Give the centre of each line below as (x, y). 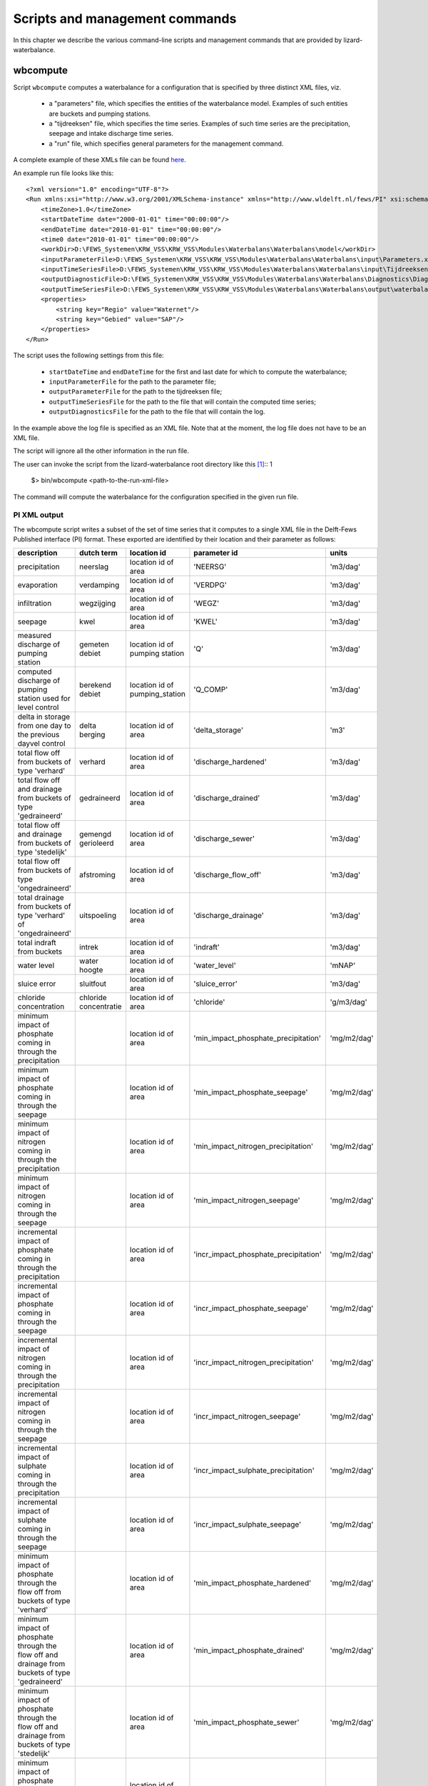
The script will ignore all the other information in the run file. (101, 451)
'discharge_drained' (227, 798)
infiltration (35, 604)
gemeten (95, 644)
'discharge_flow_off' (228, 875)
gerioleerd (97, 843)
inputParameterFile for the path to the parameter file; (133, 381)
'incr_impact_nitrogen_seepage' (247, 1417)
